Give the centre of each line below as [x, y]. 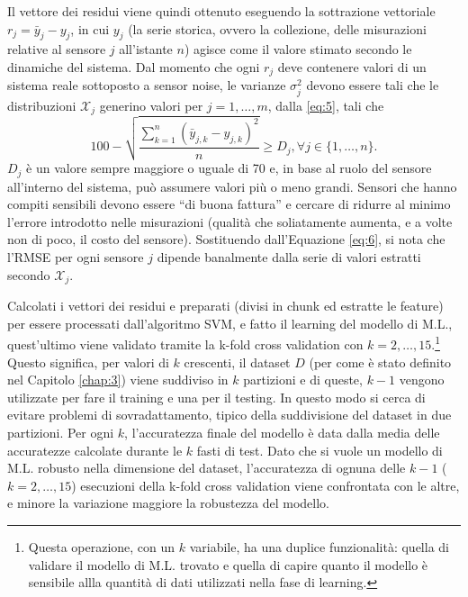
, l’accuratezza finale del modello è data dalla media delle [282, 432]
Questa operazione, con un [102, 546]
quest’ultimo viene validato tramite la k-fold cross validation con [185, 344]
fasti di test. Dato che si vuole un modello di [319, 450]
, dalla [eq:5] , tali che [326, 105]
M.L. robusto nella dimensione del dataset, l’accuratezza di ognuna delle [207, 468]
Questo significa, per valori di [88, 362]
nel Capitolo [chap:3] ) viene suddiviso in [118, 380]
